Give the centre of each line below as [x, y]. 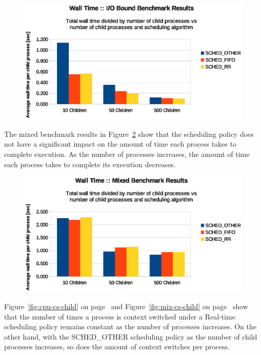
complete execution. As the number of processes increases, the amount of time [127, 154]
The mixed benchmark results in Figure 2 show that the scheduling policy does [129, 134]
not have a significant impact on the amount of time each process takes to [120, 144]
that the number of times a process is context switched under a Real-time [120, 316]
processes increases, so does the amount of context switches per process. [117, 347]
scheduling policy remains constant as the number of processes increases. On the [130, 326]
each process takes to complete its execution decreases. [90, 164]
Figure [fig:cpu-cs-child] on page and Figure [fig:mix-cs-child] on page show [126, 306]
